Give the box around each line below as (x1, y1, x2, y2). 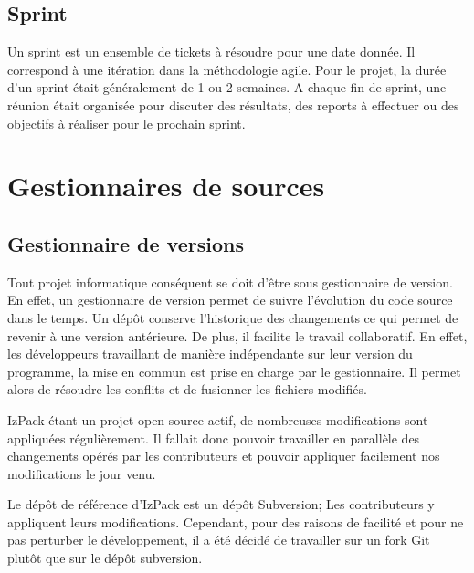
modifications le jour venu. (7, 464, 156, 483)
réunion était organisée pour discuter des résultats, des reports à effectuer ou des (7, 95, 459, 114)
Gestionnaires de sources (7, 167, 325, 204)
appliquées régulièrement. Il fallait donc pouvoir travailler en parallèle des (7, 428, 420, 447)
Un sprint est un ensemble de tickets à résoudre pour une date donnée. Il (7, 42, 416, 61)
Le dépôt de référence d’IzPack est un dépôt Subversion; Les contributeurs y (7, 495, 435, 514)
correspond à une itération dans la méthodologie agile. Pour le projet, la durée (7, 59, 447, 78)
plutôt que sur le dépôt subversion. (7, 548, 203, 568)
